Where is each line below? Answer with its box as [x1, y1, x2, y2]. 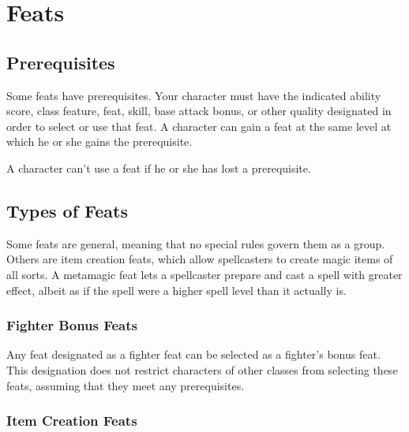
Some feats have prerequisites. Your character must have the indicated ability [6, 87, 381, 103]
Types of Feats [6, 198, 129, 222]
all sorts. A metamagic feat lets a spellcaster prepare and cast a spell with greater [6, 266, 403, 282]
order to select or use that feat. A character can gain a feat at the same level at [6, 117, 392, 134]
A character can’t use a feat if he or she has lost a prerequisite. [6, 159, 311, 176]
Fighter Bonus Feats [6, 315, 137, 335]
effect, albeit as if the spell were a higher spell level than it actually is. [6, 281, 347, 298]
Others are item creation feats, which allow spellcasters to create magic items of [6, 251, 393, 267]
